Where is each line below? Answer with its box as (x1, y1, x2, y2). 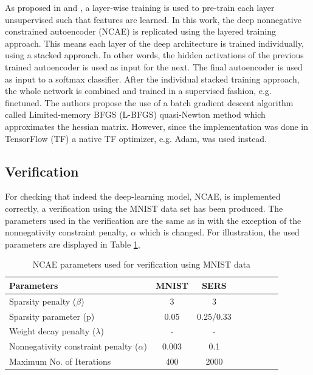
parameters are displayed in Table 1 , (5, 237, 140, 250)
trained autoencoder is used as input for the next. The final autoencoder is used (5, 60, 303, 73)
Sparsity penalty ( (9, 294, 77, 307)
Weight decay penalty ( (9, 325, 96, 337)
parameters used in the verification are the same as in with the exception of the (5, 214, 301, 226)
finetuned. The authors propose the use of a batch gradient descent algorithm (5, 96, 294, 109)
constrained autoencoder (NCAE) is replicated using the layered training (5, 25, 276, 38)
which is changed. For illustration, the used (139, 226, 300, 238)
